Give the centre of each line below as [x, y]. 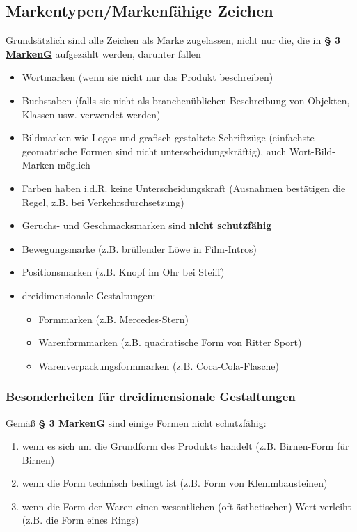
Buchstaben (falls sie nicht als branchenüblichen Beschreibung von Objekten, [186, 100]
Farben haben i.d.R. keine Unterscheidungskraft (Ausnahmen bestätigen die [184, 188]
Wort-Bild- [312, 151]
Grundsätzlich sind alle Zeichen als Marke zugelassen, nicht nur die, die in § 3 [173, 40]
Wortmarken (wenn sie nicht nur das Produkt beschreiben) [148, 77]
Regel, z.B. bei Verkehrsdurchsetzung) [103, 202]
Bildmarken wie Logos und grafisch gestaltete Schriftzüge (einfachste [168, 138]
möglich [74, 165]
